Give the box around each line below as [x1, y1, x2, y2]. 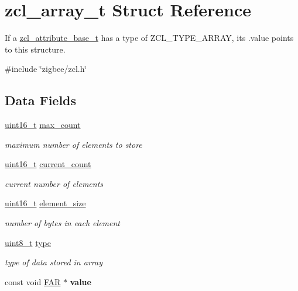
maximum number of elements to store [5, 138, 142, 150]
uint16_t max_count [5, 119, 81, 131]
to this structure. [5, 43, 66, 55]
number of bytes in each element [5, 217, 120, 229]
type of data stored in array [5, 256, 102, 268]
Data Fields [5, 91, 77, 109]
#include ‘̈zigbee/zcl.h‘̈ [5, 63, 87, 75]
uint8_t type [5, 236, 51, 248]
